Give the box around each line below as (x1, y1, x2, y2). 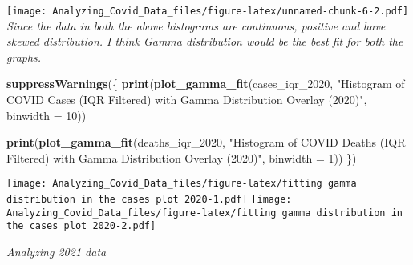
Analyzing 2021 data (6, 243, 107, 260)
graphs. (6, 48, 42, 65)
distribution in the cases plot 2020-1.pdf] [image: (6, 194, 292, 206)
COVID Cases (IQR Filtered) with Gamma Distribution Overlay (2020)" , (6, 91, 367, 108)
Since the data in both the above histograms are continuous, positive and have (6, 17, 386, 34)
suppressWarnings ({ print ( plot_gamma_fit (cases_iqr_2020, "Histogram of (6, 75, 405, 92)
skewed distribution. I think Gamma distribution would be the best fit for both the (6, 33, 403, 50)
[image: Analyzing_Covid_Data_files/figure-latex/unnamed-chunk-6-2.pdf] (6, 6, 409, 17)
